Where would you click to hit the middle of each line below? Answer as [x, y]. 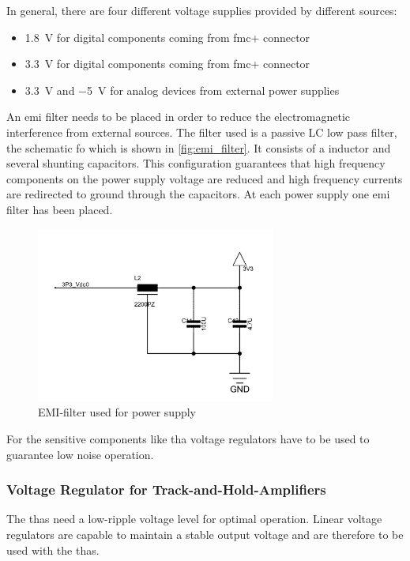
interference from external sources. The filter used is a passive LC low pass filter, [202, 132]
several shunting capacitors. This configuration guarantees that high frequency [196, 163]
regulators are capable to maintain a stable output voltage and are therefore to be [205, 534]
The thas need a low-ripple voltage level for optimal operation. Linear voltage [194, 519]
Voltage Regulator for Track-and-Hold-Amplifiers [166, 489]
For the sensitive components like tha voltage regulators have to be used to [188, 438]
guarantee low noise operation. [80, 454]
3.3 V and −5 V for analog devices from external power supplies [182, 90]
